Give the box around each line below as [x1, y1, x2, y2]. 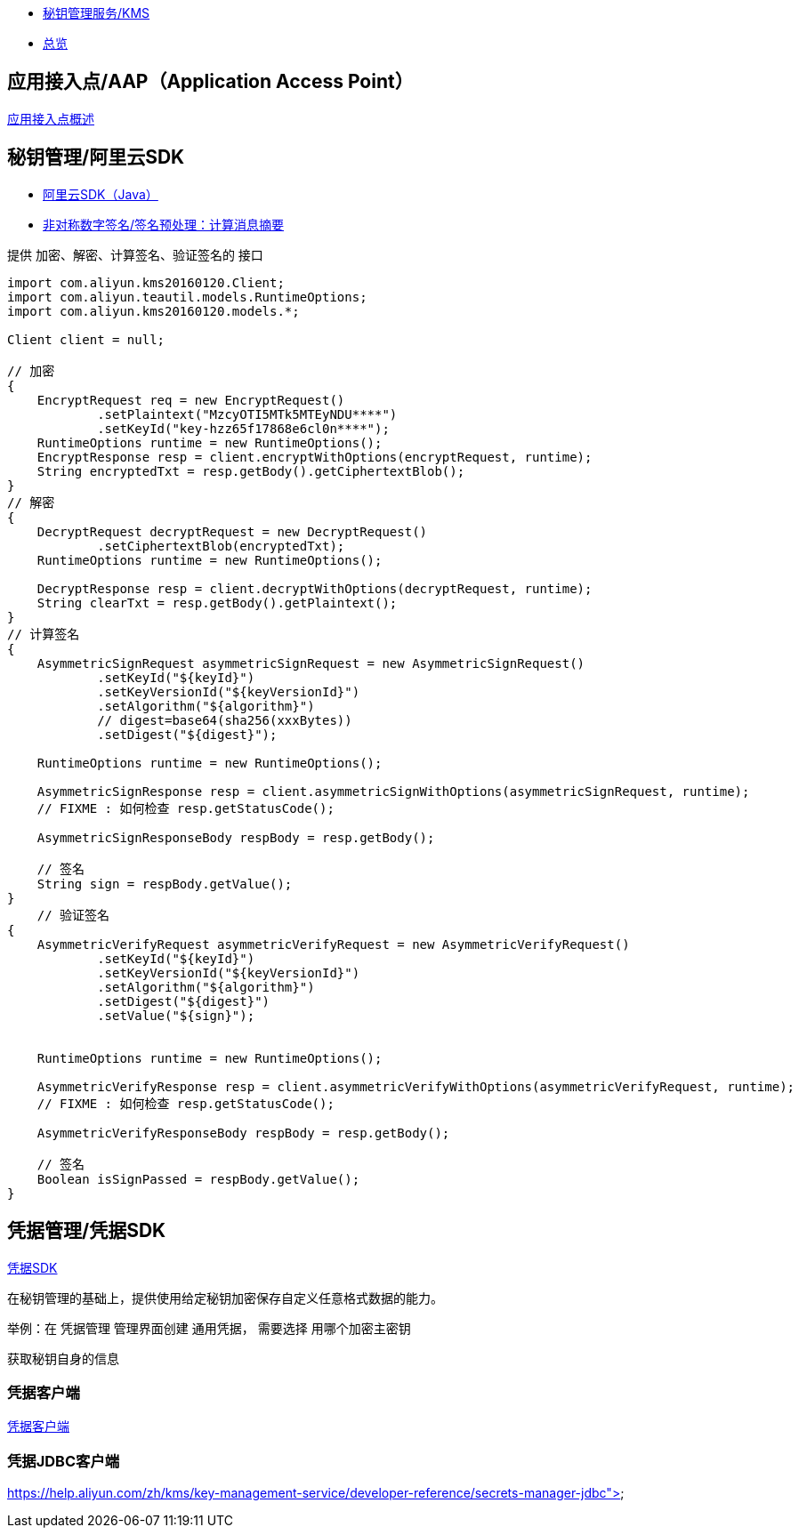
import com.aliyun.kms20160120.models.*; [7, 303, 300, 318]
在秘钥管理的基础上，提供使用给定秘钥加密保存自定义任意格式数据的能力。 [7, 1290, 443, 1306]
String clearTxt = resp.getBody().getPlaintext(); [36, 595, 398, 610]
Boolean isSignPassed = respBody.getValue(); [36, 1171, 360, 1186]
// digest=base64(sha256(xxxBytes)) [97, 712, 352, 727]
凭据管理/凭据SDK [7, 1219, 166, 1242]
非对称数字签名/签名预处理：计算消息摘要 [43, 216, 285, 232]
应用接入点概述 [7, 110, 94, 126]
